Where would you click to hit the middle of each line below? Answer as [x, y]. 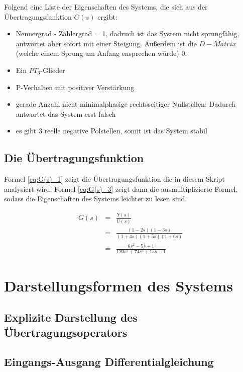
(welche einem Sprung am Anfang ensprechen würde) [97, 53]
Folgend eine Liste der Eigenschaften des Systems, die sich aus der [106, 7]
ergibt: [107, 16]
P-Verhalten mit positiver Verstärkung [75, 87]
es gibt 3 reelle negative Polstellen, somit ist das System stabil [111, 131]
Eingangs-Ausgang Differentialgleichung [109, 362]
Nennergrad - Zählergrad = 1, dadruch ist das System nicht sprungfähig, [128, 33]
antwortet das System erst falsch [66, 114]
